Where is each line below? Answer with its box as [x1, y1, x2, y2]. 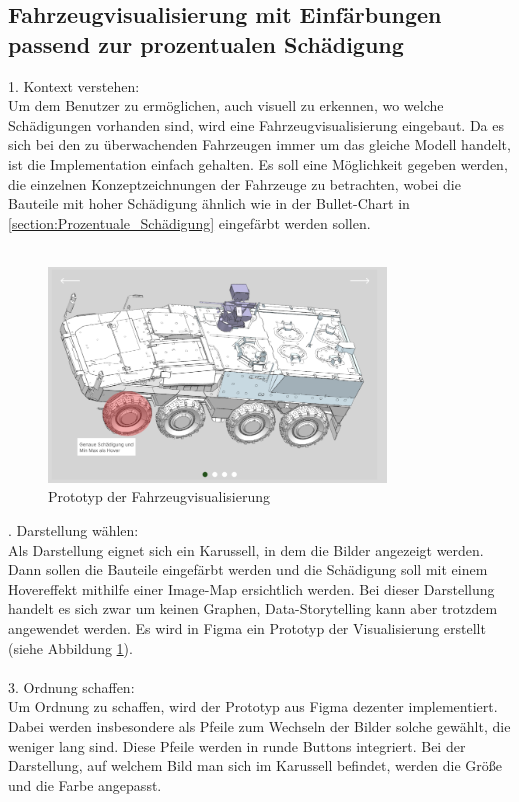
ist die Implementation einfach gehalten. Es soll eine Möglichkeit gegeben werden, [8, 153, 508, 174]
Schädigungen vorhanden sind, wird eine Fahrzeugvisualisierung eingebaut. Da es [8, 114, 504, 135]
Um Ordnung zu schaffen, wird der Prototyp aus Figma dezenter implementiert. [8, 696, 498, 717]
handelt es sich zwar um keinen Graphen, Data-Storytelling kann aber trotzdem [8, 598, 498, 619]
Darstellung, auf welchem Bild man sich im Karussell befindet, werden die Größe [8, 755, 503, 776]
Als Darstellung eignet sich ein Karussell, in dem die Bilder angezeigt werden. [8, 539, 484, 560]
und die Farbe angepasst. [8, 774, 162, 795]
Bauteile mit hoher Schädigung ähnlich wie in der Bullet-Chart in [8, 193, 410, 214]
